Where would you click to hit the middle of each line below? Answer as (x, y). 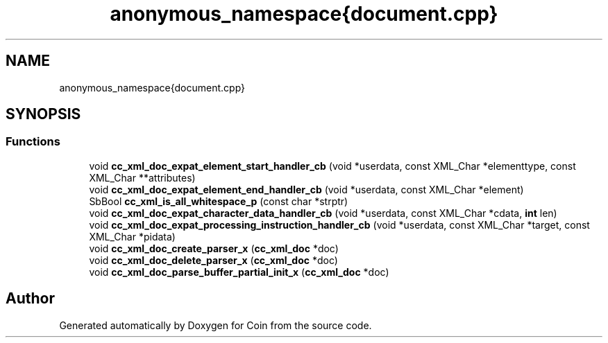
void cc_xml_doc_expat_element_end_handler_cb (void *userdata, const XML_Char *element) (306, 189)
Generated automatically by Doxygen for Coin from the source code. (216, 325)
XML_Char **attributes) (142, 177)
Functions (33, 142)
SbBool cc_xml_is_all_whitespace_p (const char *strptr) (219, 201)
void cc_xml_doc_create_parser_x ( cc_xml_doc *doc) (214, 248)
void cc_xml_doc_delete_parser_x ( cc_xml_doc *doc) (213, 260)
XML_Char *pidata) (132, 236)
